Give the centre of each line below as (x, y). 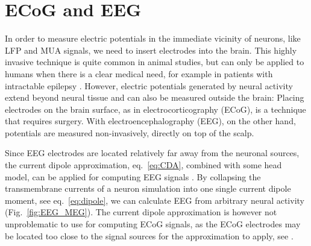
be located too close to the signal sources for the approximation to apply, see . (149, 235)
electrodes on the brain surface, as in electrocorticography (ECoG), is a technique (155, 109)
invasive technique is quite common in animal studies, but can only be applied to (155, 62)
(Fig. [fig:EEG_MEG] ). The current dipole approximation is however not (141, 212)
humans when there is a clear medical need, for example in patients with (139, 73)
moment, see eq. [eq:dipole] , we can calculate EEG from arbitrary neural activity (155, 200)
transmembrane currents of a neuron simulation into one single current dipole (148, 188)
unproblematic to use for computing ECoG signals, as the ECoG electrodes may (153, 224)
